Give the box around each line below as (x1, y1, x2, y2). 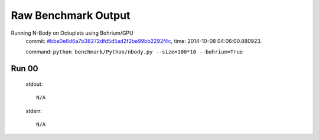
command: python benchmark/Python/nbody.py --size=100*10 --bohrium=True (25, 48, 243, 55)
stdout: (25, 80, 43, 88)
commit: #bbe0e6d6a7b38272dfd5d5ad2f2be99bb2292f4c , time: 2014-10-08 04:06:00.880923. (25, 37, 262, 44)
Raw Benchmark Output (11, 9, 131, 22)
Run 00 (11, 64, 38, 74)
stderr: (25, 107, 43, 114)
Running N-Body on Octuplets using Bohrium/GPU (11, 29, 134, 36)
